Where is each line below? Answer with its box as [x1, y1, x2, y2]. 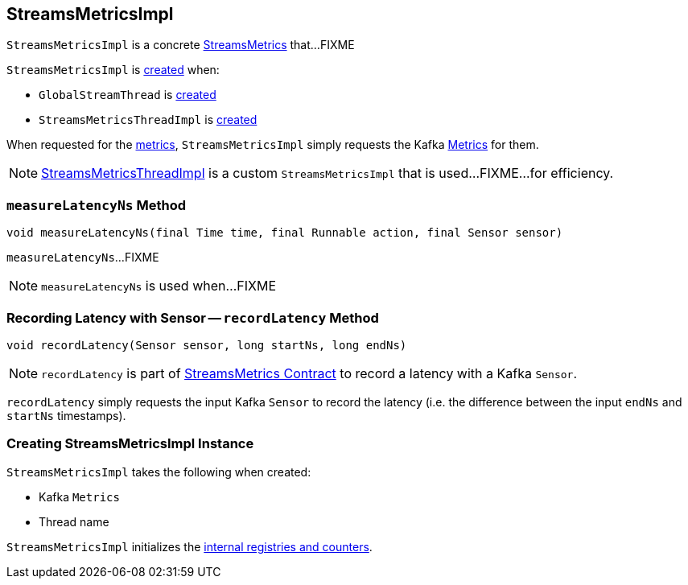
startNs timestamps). [6, 408, 126, 422]
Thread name [39, 514, 109, 529]
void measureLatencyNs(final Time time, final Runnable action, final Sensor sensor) [6, 226, 563, 240]
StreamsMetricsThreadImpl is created [39, 113, 257, 127]
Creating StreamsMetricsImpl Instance [6, 435, 254, 452]
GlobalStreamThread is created [39, 88, 216, 102]
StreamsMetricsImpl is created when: [6, 63, 220, 77]
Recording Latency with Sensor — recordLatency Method [6, 309, 379, 326]
